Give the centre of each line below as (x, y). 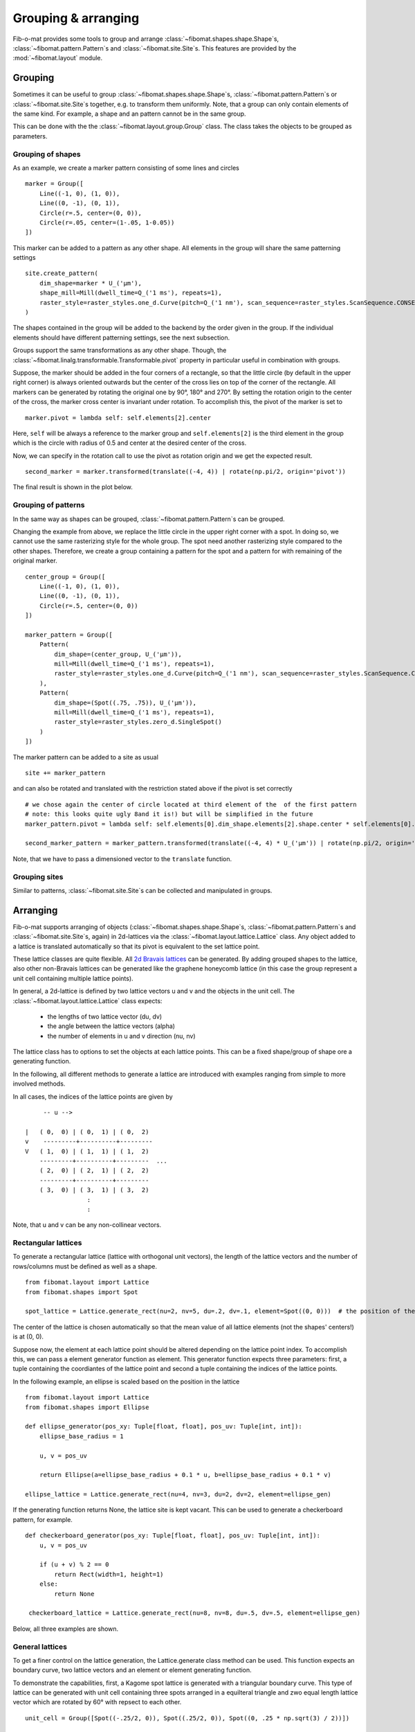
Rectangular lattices (47, 1243)
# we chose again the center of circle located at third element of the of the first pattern (191, 804)
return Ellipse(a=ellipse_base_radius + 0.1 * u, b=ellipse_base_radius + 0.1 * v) (185, 1475)
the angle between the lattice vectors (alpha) (111, 1026)
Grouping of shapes (47, 154)
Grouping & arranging (76, 18)
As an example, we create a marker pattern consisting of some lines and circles (126, 168)
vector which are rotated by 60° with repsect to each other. (97, 1702)
